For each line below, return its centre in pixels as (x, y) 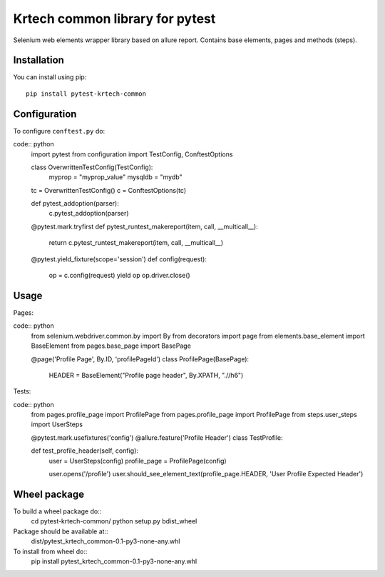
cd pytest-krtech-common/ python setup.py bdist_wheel (114, 521)
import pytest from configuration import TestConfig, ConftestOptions (132, 154)
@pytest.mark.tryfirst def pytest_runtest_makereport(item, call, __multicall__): (144, 226)
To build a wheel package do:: (57, 511)
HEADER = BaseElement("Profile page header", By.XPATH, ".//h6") (146, 375)
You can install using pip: (50, 77)
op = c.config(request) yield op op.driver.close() (119, 276)
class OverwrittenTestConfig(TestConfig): (92, 167)
